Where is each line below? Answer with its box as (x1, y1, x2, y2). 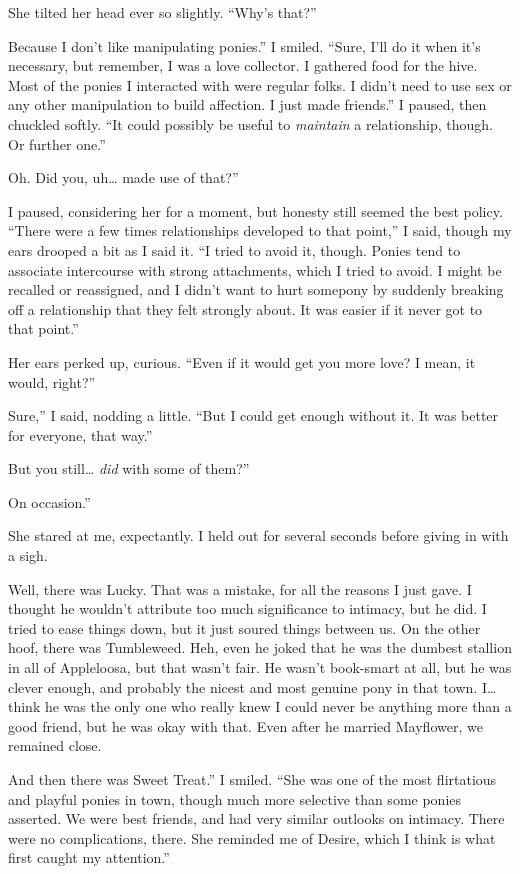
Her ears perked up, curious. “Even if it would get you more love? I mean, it (8, 351, 476, 372)
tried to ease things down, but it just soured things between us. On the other (8, 617, 481, 638)
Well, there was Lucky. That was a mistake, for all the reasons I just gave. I (8, 578, 472, 599)
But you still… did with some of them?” (8, 458, 250, 479)
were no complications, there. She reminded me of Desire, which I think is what (8, 827, 496, 848)
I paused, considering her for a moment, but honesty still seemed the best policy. (8, 200, 503, 221)
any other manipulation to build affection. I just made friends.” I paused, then (8, 94, 487, 115)
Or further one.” (8, 133, 106, 154)
